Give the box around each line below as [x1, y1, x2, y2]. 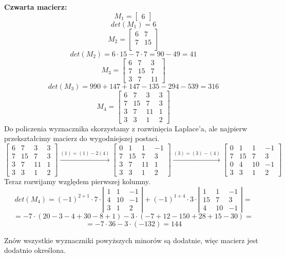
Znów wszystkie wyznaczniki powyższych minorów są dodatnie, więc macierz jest [4, 234, 258, 245]
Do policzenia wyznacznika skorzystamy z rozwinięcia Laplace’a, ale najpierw [4, 123, 248, 133]
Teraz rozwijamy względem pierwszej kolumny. [4, 176, 150, 187]
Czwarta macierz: [4, 2, 67, 12]
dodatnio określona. [4, 245, 66, 255]
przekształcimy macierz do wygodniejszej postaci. [4, 133, 160, 144]
